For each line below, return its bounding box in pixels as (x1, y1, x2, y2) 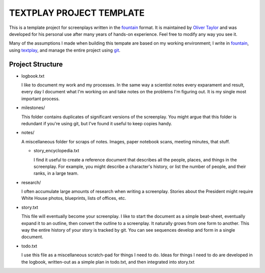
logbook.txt (21, 73, 45, 79)
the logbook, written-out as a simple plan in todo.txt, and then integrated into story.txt (21, 259, 195, 265)
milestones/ (21, 105, 45, 110)
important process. (21, 96, 60, 102)
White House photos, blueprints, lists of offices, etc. (21, 195, 127, 201)
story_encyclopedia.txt (33, 148, 79, 154)
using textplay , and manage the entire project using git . (9, 47, 121, 53)
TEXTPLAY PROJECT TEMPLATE (9, 7, 145, 18)
